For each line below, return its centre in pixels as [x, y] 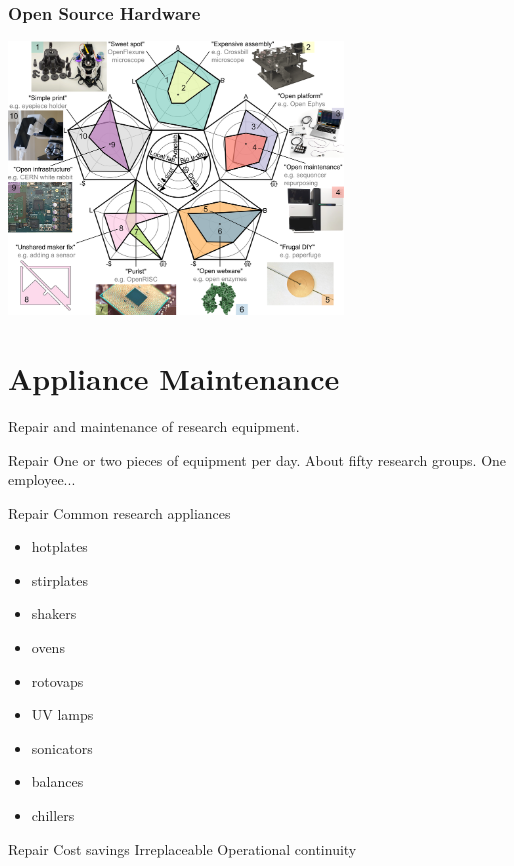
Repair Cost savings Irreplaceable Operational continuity [182, 848]
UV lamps [62, 714]
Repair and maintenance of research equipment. [154, 425]
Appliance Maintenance [174, 377]
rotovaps [57, 680]
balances [57, 781]
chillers [53, 815]
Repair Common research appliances [119, 512]
